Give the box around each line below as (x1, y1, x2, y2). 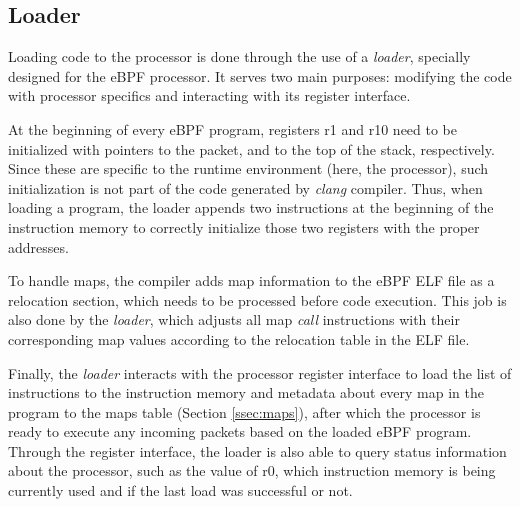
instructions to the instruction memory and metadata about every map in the (8, 382, 485, 403)
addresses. (8, 236, 69, 257)
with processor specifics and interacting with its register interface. (8, 85, 411, 106)
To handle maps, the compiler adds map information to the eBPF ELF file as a (8, 270, 495, 291)
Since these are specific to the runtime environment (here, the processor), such (8, 158, 489, 179)
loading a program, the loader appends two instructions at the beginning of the (8, 197, 494, 218)
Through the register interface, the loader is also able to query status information (8, 440, 507, 461)
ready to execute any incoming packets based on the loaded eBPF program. (8, 421, 472, 442)
